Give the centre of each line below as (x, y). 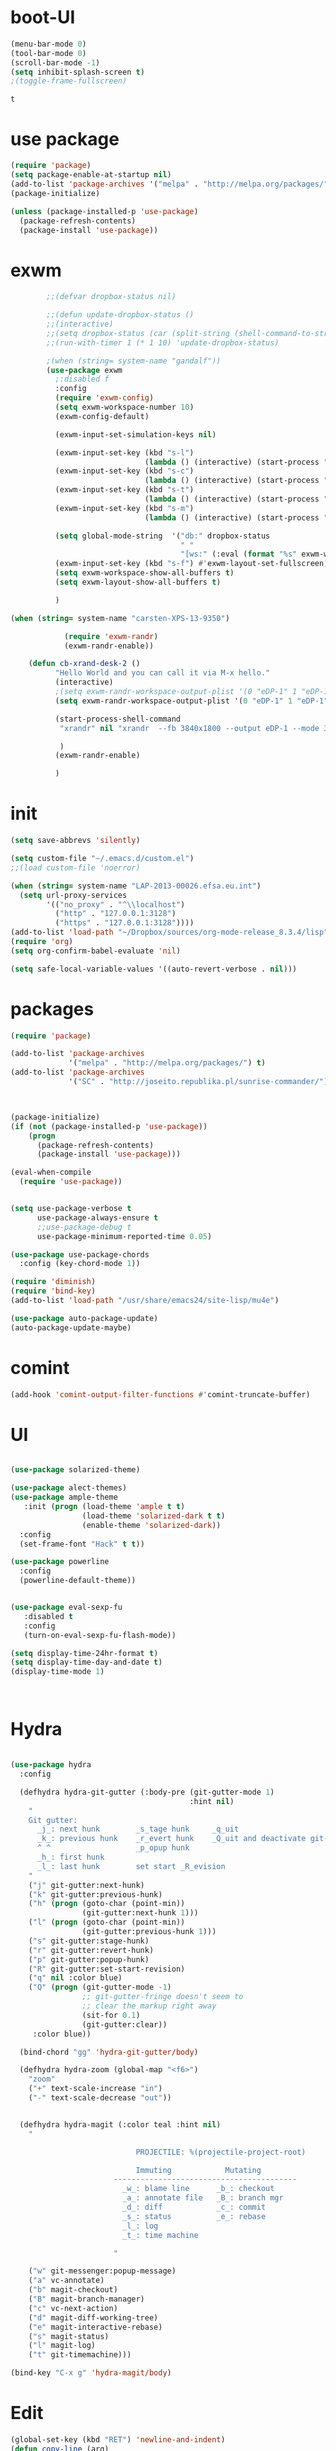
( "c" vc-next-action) (73, 2308)
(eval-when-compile (51, 1172)
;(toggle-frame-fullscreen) (69, 81)
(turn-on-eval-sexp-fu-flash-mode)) (100, 1635)
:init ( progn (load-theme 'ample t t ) (104, 1507)
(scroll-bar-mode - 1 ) (55, 62)
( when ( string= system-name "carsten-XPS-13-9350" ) (120, 618)
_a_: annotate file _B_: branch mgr (202, 2198)
